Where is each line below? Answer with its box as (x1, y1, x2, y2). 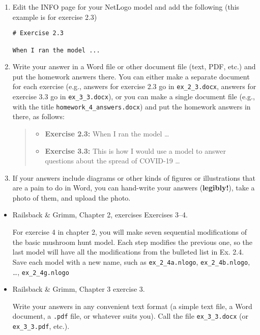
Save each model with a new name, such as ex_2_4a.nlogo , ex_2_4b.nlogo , (12, 256, 250, 267)
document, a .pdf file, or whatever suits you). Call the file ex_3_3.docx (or (12, 311, 248, 321)
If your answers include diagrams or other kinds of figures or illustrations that (12, 172, 256, 183)
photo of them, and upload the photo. (12, 192, 131, 203)
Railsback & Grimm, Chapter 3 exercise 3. (12, 284, 145, 294)
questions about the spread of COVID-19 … (45, 155, 180, 166)
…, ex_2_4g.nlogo (12, 266, 69, 277)
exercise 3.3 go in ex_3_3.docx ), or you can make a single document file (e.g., (12, 91, 255, 101)
